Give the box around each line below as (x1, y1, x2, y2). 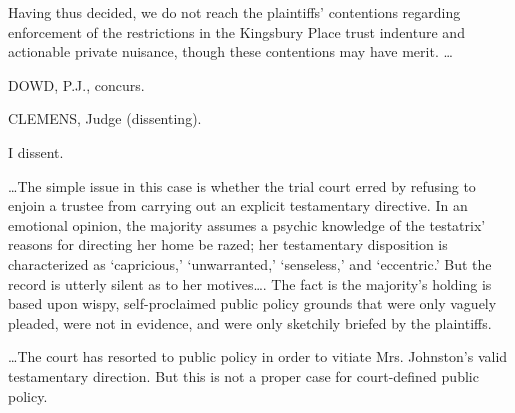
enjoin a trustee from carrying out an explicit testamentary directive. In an (8, 195, 468, 216)
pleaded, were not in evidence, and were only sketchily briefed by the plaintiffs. (8, 312, 492, 333)
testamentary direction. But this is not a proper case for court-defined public (8, 365, 479, 386)
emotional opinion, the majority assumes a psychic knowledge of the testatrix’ (8, 214, 486, 235)
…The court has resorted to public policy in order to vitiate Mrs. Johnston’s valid (8, 346, 508, 367)
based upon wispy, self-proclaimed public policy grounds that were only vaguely (8, 293, 497, 314)
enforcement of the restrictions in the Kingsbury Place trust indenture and (8, 21, 465, 42)
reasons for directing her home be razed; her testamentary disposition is (8, 234, 448, 255)
